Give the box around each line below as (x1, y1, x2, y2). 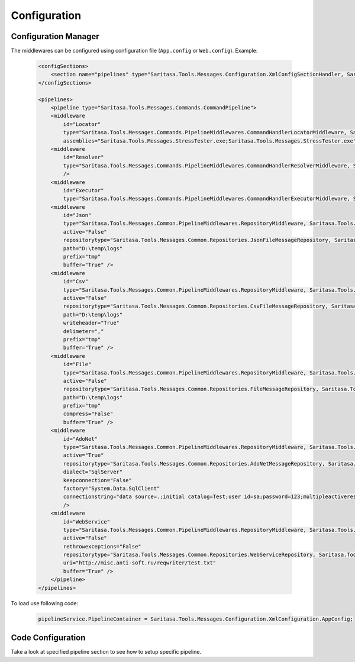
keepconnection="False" (63, 477, 133, 483)
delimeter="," (63, 328, 104, 334)
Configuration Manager (11, 31, 100, 41)
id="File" (63, 361, 92, 368)
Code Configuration (11, 633, 86, 643)
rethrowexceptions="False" (63, 543, 141, 550)
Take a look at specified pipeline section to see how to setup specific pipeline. (11, 648, 201, 655)
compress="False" (63, 411, 114, 417)
